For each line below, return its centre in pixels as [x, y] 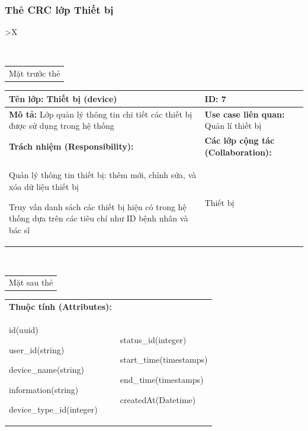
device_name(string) [46, 370]
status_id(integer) [153, 339]
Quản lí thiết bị [233, 126]
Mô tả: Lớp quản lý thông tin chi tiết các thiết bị [101, 114]
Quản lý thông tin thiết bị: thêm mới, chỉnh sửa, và [103, 175]
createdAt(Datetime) [158, 399]
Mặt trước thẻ [35, 73]
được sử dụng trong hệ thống [62, 126]
